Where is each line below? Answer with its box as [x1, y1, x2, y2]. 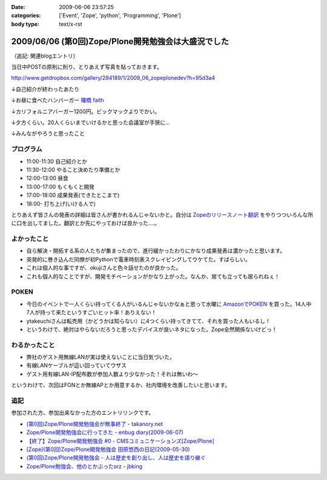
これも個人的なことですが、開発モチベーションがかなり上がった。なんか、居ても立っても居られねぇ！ [26, 272, 280, 280]
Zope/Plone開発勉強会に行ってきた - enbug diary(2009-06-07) [26, 429, 184, 436]
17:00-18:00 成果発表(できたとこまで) [26, 191, 120, 199]
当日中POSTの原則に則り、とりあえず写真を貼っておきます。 [11, 64, 163, 71]
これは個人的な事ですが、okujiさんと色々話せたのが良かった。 [26, 264, 182, 272]
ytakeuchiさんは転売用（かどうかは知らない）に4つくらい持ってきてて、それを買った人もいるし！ [26, 317, 271, 324]
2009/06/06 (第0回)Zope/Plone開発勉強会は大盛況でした [11, 36, 230, 47]
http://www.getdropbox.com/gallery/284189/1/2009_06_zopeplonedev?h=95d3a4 [11, 74, 215, 82]
